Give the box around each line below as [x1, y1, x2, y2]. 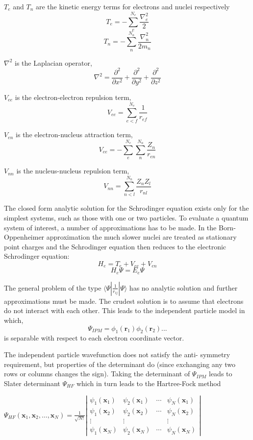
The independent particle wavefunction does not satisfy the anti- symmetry [4, 349, 230, 360]
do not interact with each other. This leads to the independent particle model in [4, 305, 245, 316]
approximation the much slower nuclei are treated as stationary [46, 232, 237, 242]
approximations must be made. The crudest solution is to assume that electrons [4, 295, 244, 306]
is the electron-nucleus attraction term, [16, 129, 133, 140]
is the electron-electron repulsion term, [15, 92, 131, 102]
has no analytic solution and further [129, 282, 238, 293]
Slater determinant [4, 378, 60, 388]
